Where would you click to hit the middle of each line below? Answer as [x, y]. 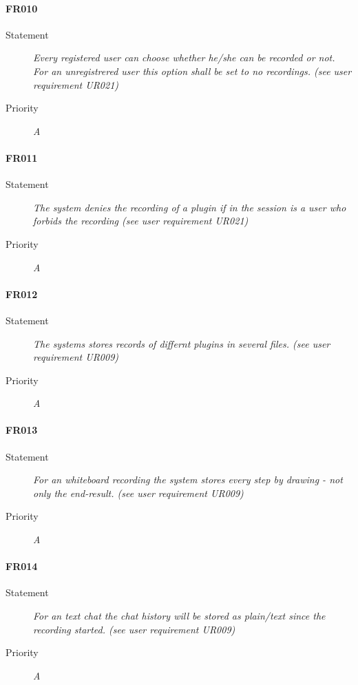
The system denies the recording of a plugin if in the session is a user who [190, 207]
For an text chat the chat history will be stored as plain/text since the [179, 616]
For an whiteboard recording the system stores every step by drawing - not [188, 479]
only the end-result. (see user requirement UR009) [138, 493]
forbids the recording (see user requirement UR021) [141, 221]
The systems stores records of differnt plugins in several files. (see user [182, 343]
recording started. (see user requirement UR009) [134, 629]
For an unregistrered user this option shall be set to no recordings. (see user [192, 71]
